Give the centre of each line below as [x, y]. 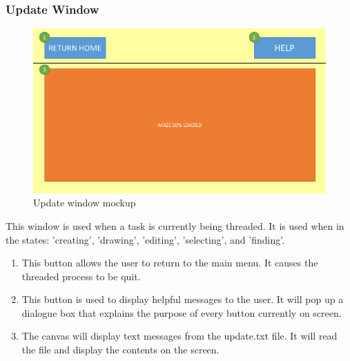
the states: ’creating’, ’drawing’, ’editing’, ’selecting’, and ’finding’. [145, 239]
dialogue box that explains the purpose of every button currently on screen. [182, 312]
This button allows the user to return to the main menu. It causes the [170, 263]
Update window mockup [85, 203]
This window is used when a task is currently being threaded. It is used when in [175, 225]
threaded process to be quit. [81, 276]
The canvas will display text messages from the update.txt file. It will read [179, 336]
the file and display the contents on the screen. [120, 350]
